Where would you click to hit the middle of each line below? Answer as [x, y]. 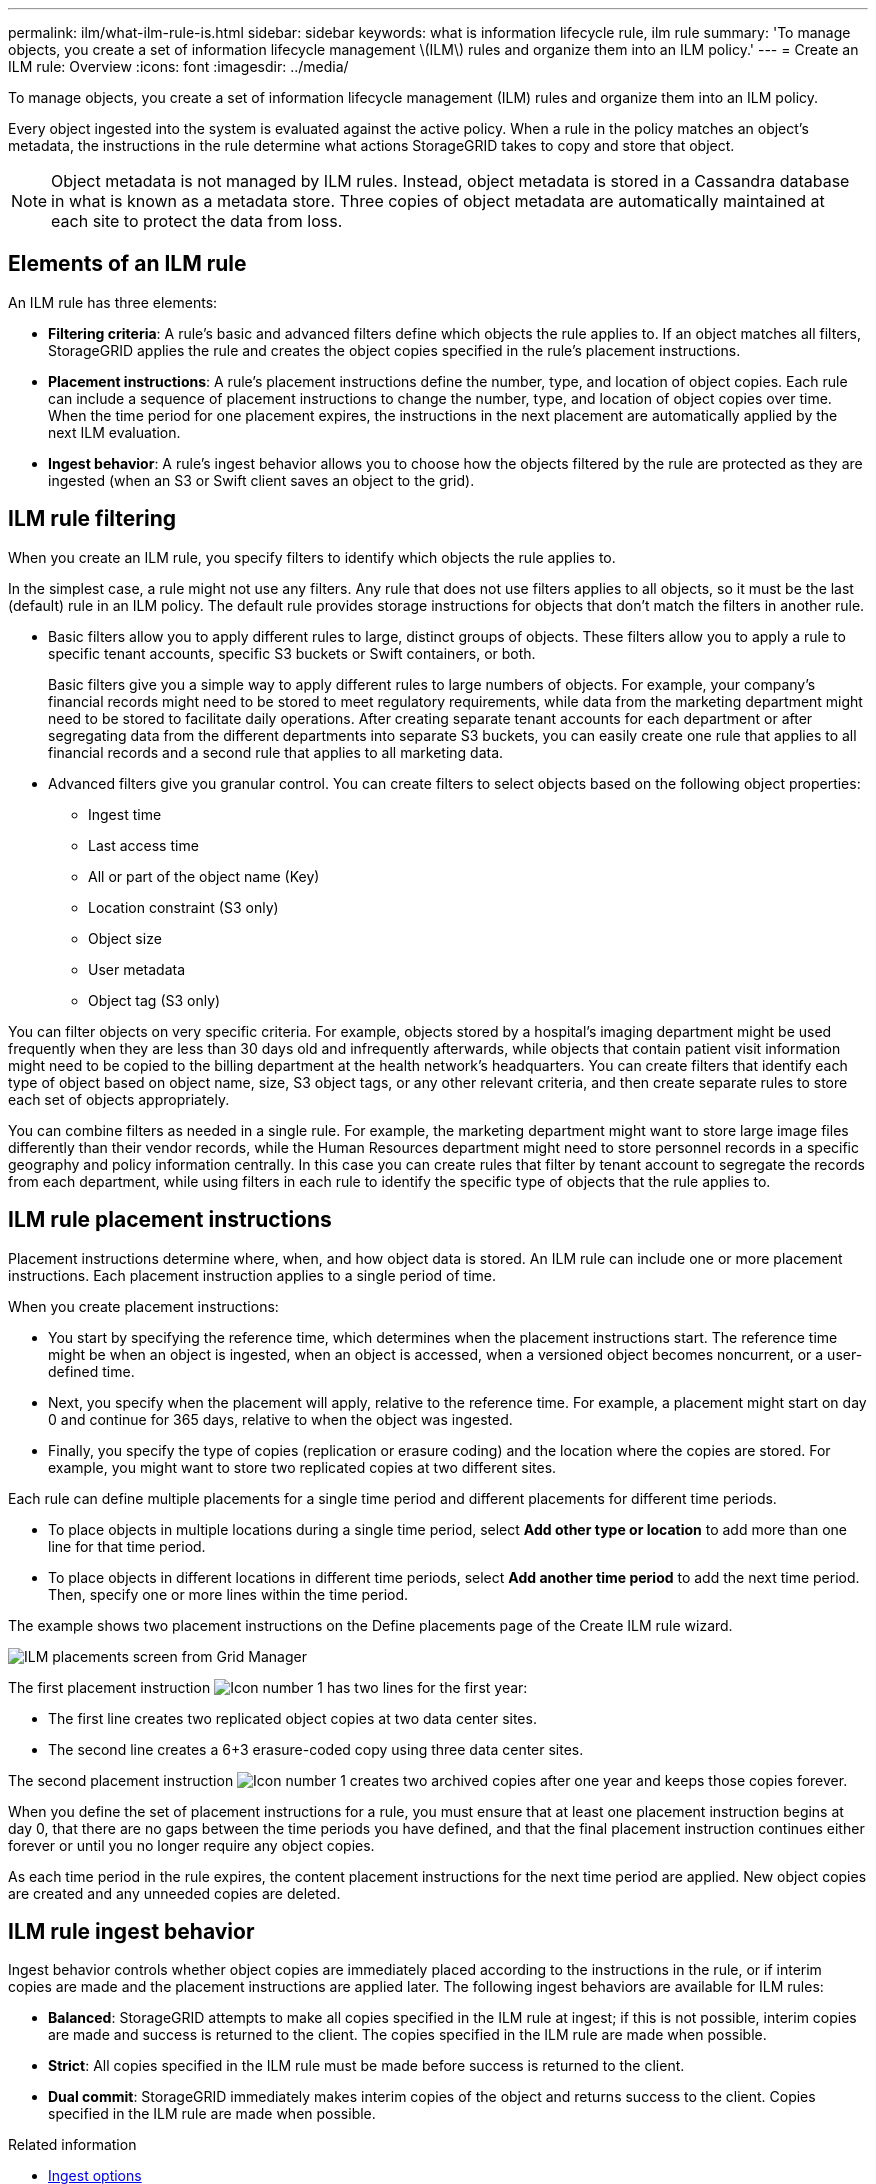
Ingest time [125, 814]
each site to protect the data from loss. [197, 221]
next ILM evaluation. [114, 432]
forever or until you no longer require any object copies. [191, 1845]
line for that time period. [127, 1546]
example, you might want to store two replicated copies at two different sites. [302, 1467]
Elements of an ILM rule [127, 264]
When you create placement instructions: [143, 1306]
